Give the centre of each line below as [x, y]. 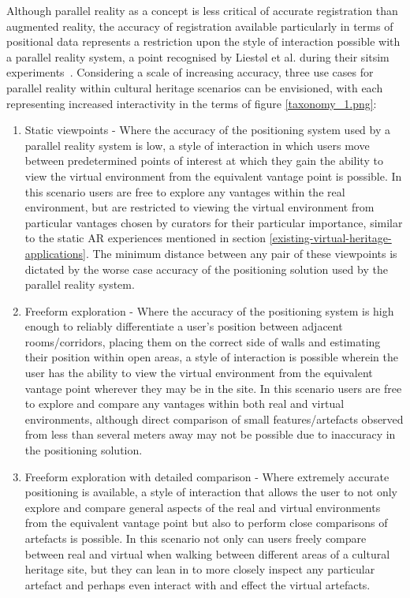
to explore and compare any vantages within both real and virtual [184, 404]
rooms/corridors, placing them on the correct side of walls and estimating [203, 341]
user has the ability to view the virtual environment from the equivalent [199, 373]
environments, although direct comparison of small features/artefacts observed [214, 419]
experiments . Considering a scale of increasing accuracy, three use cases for [190, 72]
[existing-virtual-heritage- [330, 238]
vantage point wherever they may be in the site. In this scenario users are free [213, 388]
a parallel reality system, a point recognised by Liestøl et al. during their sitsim [198, 56]
